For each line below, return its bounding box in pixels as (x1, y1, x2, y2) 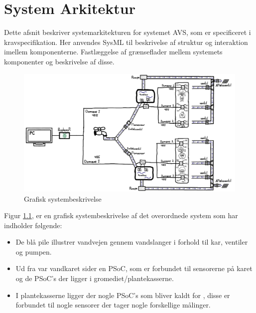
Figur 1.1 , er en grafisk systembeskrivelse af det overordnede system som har (4, 210, 238, 221)
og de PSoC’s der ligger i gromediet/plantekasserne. (15, 273, 174, 284)
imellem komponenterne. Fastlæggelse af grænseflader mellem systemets (4, 46, 223, 57)
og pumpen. (15, 246, 52, 257)
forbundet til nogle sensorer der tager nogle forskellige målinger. (15, 300, 211, 310)
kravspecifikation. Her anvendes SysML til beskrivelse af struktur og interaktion (4, 36, 248, 47)
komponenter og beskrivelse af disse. (4, 56, 115, 66)
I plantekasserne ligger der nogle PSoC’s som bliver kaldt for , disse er (15, 290, 230, 300)
